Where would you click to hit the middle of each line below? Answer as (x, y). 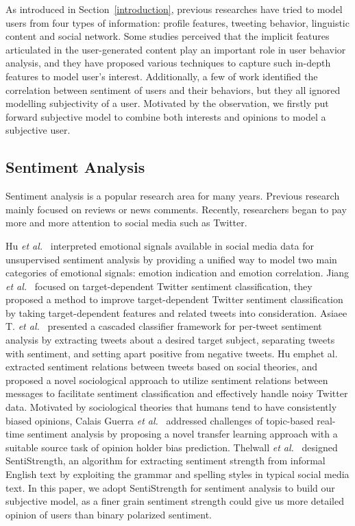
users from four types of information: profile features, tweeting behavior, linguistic (177, 22)
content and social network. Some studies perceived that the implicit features (168, 36)
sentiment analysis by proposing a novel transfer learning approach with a (182, 434)
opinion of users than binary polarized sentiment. (109, 514)
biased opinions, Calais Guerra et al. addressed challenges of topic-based (160, 420)
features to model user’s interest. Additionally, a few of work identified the (162, 76)
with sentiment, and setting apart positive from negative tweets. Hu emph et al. (172, 353)
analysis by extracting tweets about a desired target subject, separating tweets (170, 340)
